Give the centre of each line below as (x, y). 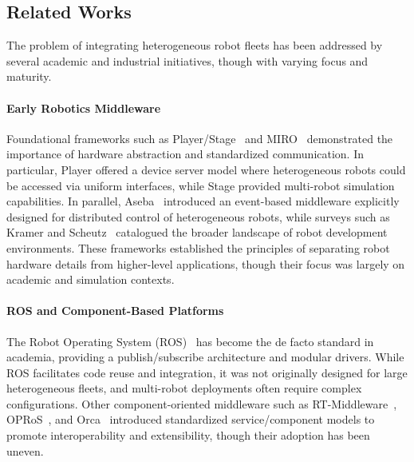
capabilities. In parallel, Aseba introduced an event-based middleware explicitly (203, 201)
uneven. (25, 450)
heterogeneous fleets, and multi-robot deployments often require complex (184, 388)
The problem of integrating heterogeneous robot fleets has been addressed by (195, 45)
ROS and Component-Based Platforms (115, 311)
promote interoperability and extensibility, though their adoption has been (188, 435)
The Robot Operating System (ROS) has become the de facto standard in (190, 341)
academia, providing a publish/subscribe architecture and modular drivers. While (205, 357)
